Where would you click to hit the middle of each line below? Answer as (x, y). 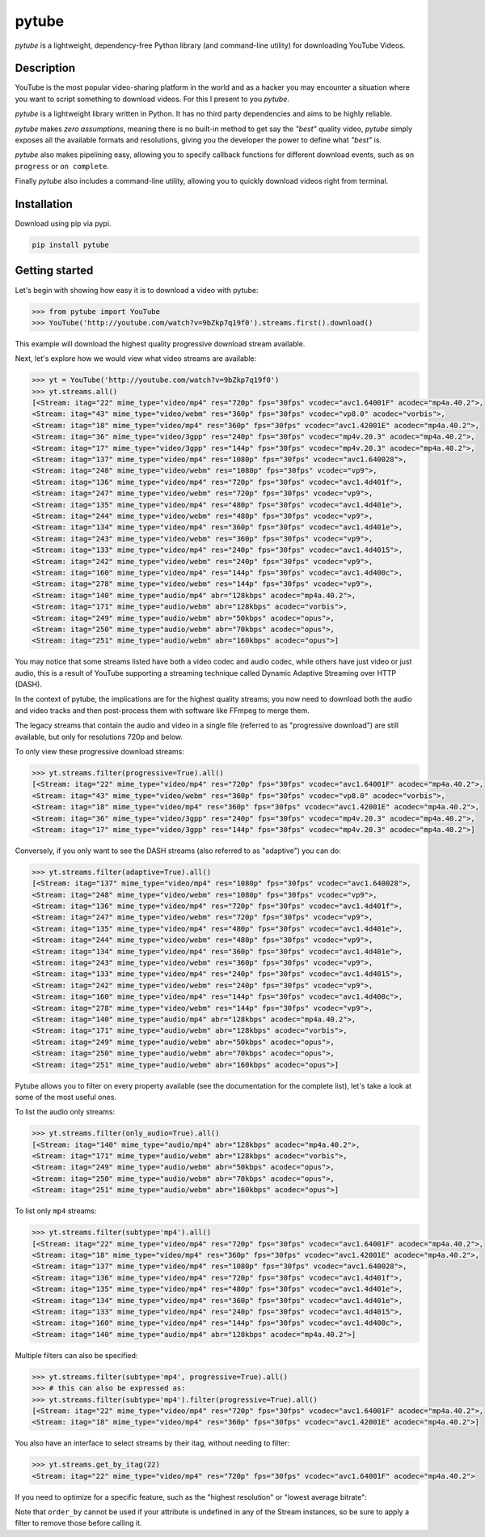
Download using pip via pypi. (63, 223)
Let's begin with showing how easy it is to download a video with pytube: (137, 290)
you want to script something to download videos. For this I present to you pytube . (152, 99)
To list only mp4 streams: (56, 1211)
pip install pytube (70, 245)
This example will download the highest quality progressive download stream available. (160, 343)
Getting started (54, 271)
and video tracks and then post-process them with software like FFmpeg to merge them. (162, 710)
